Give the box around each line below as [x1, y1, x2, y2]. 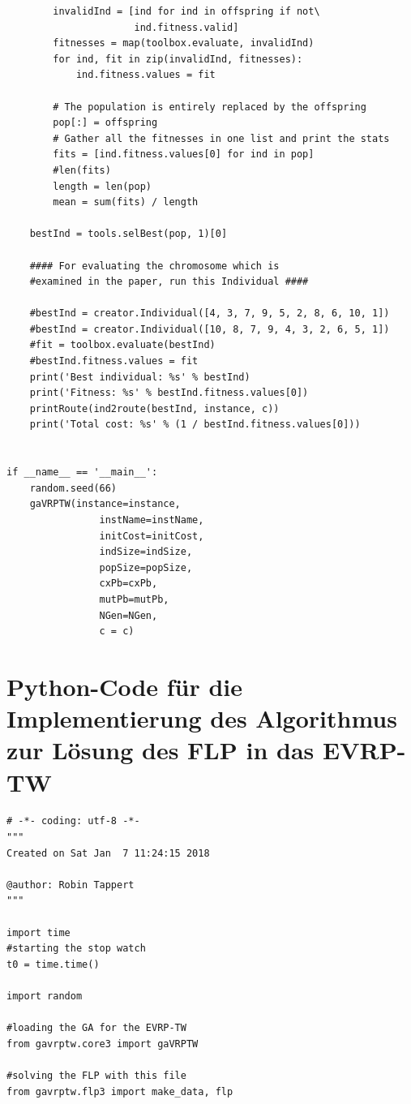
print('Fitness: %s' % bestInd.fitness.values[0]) [29, 387, 309, 399]
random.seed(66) [29, 482, 118, 494]
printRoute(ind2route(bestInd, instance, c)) [29, 402, 280, 415]
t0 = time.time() [6, 958, 100, 970]
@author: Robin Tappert [6, 878, 135, 891]
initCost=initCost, [99, 530, 204, 542]
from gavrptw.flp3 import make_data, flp [6, 1085, 233, 1098]
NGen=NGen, [99, 609, 158, 621]
